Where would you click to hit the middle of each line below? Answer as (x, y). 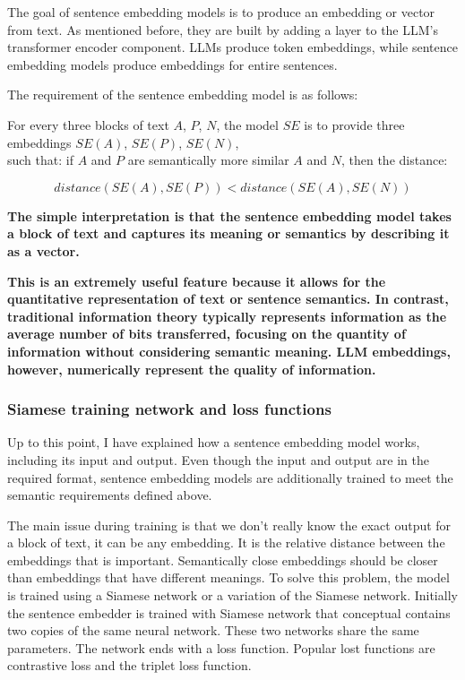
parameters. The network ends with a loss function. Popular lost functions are (221, 647)
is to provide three (354, 124)
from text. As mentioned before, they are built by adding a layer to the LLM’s (223, 29)
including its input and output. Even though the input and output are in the (218, 459)
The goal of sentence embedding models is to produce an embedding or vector (221, 12)
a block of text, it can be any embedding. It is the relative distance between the (226, 542)
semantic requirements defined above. (110, 495)
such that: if (40, 160)
